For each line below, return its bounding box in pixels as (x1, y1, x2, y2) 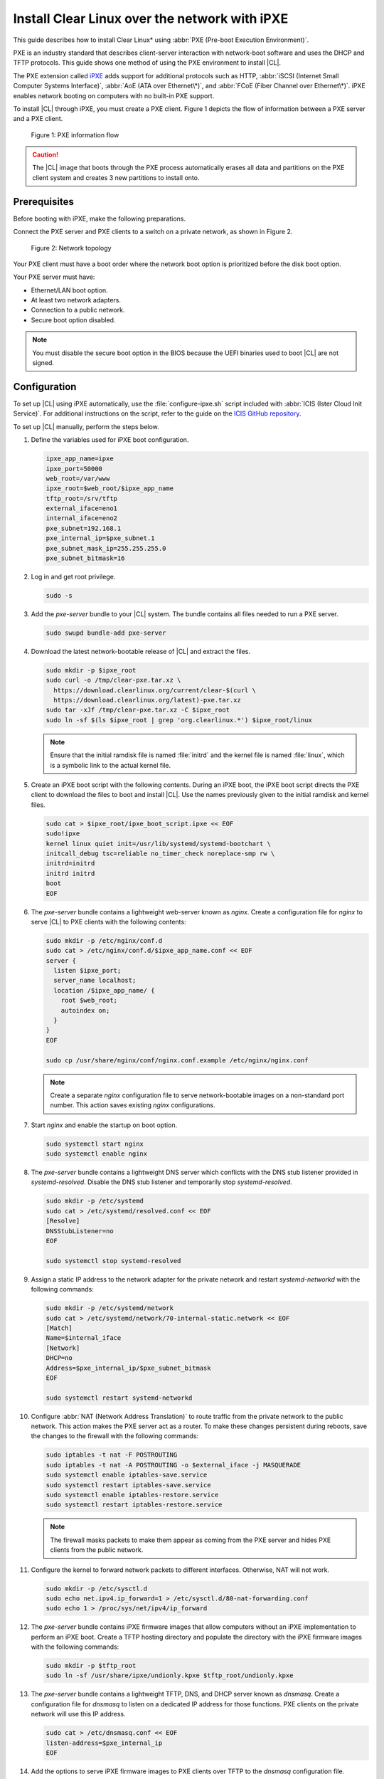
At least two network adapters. (31, 296, 121, 305)
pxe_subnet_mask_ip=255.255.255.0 (46, 544, 166, 552)
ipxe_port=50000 (46, 465, 103, 473)
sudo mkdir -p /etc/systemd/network (46, 1304, 174, 1312)
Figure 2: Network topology (31, 243, 112, 252)
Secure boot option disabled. (31, 315, 116, 324)
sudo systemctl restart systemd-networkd (46, 1393, 193, 1402)
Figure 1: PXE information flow (31, 130, 119, 139)
